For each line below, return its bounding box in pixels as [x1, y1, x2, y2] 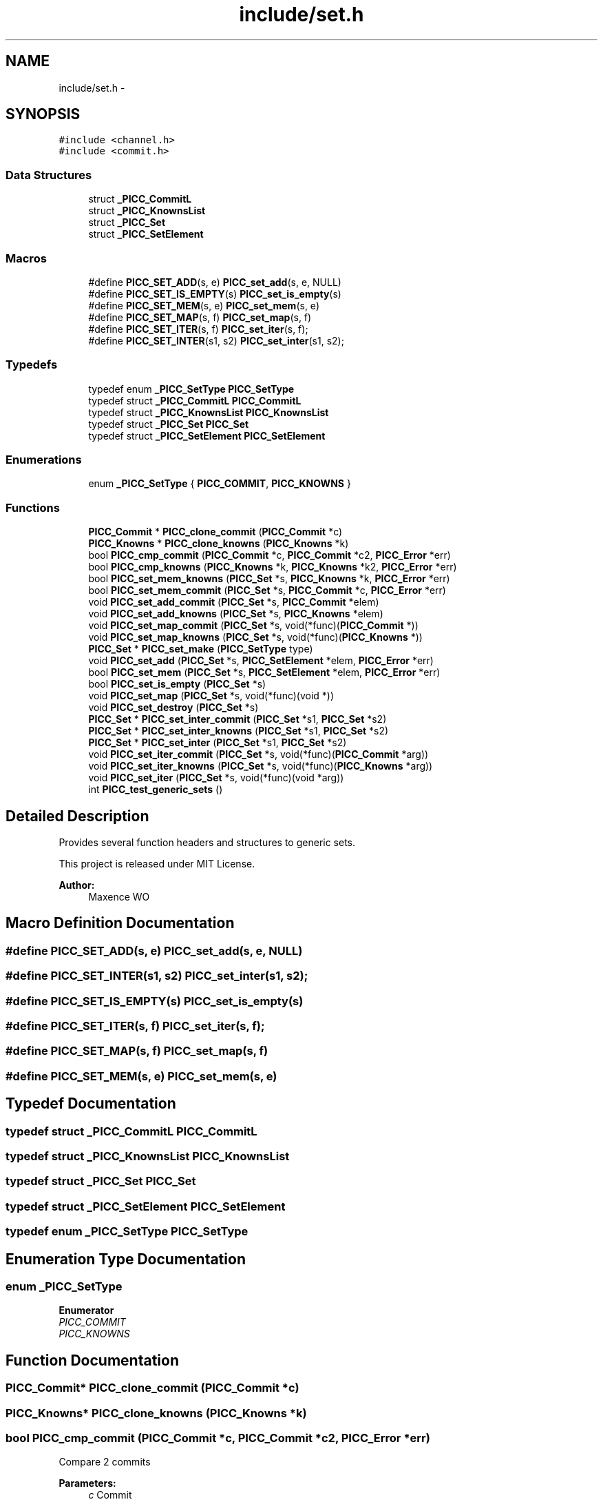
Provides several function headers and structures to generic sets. [59, 836, 356, 849]
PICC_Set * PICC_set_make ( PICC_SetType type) [88, 643, 313, 655]
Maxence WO [88, 891, 150, 903]
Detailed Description [6, 807, 149, 825]
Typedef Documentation [6, 1095, 176, 1113]
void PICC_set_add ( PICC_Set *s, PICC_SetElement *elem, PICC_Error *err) [88, 655, 434, 667]
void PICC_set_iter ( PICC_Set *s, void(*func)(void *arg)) [88, 772, 344, 784]
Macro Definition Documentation [6, 914, 235, 932]
